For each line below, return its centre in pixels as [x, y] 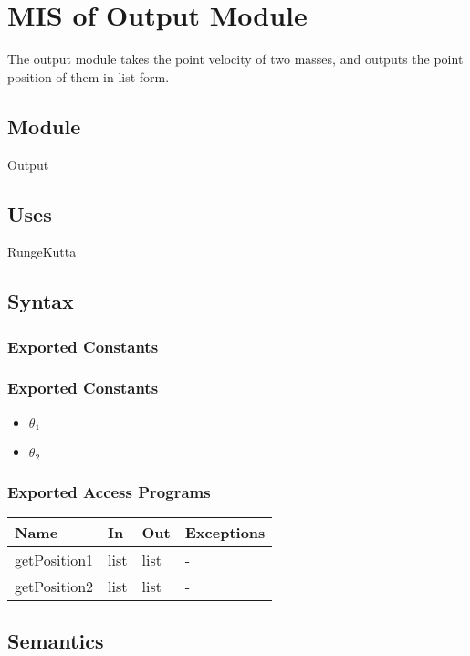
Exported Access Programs [109, 491]
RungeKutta [42, 252]
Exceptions [225, 532]
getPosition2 [54, 586]
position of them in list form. [89, 76]
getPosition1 [54, 559]
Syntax [41, 301]
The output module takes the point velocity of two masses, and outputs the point [235, 59]
